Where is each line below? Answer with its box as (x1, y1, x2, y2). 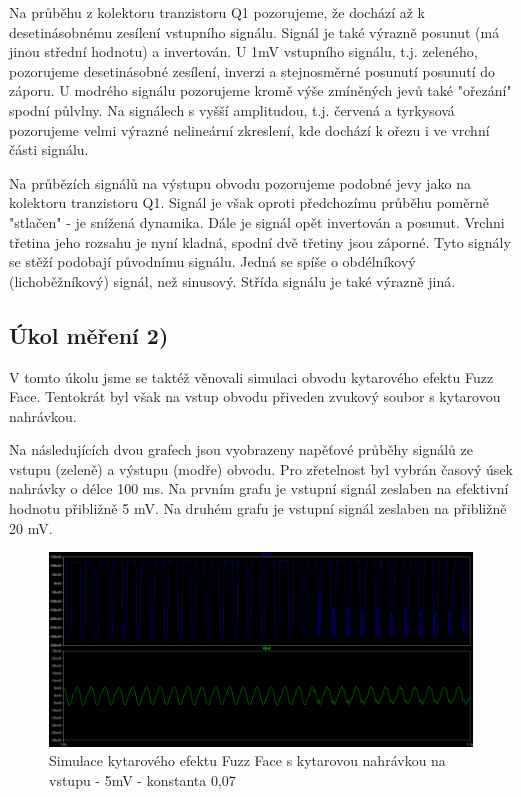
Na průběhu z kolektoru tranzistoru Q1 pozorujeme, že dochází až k (9, 2, 425, 22)
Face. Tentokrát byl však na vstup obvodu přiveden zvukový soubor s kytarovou (9, 386, 501, 407)
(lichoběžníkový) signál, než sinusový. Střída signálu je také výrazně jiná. (9, 270, 456, 291)
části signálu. (9, 139, 89, 160)
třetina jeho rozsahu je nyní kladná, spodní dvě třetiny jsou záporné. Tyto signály (9, 231, 511, 252)
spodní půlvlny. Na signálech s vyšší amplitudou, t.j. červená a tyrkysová (9, 99, 455, 120)
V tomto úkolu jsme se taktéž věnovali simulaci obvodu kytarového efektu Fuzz (9, 366, 494, 387)
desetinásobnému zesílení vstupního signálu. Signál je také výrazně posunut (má (9, 21, 500, 42)
